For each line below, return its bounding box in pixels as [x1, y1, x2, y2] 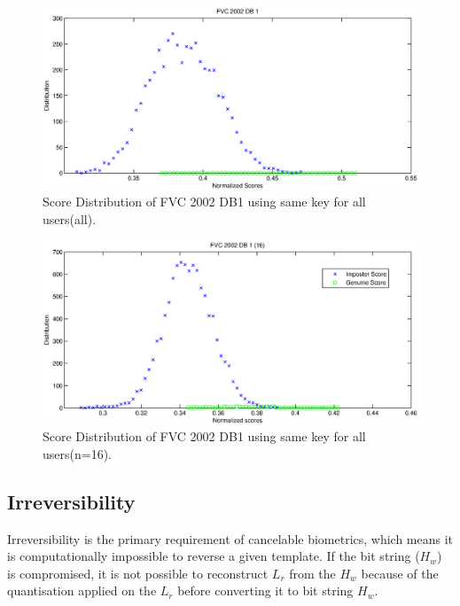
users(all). [43, 209, 97, 228]
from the [289, 563, 336, 582]
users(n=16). [43, 444, 112, 462]
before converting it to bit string [177, 581, 354, 600]
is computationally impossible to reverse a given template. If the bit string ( [7, 547, 420, 565]
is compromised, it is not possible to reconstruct [7, 563, 269, 582]
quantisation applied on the [7, 581, 157, 600]
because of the [361, 563, 439, 582]
